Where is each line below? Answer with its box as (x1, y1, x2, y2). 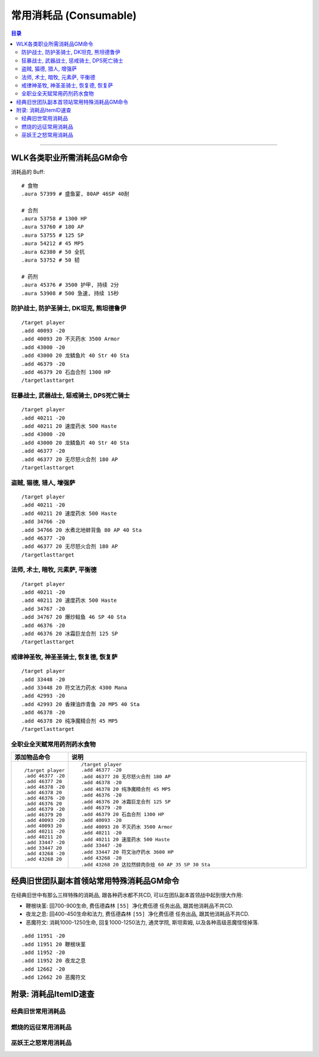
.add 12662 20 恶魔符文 (21, 974, 86, 981)
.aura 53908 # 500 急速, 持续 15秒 (21, 290, 119, 297)
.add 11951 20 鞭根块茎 (21, 941, 86, 948)
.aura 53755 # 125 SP (21, 231, 84, 239)
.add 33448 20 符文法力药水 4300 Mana (21, 684, 128, 691)
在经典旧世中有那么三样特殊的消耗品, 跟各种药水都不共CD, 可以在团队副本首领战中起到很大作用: (11, 891, 243, 898)
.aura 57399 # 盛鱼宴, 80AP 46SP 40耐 (21, 190, 130, 197)
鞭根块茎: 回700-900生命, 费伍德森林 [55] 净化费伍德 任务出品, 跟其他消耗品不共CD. (25, 903, 233, 910)
